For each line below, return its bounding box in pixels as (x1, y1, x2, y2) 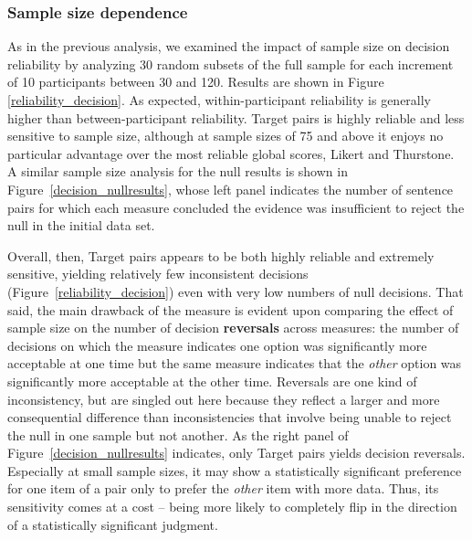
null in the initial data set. (7, 216, 155, 235)
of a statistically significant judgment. (7, 514, 218, 534)
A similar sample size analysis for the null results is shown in (7, 162, 348, 181)
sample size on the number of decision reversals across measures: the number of (7, 318, 459, 337)
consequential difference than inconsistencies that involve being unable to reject (7, 408, 452, 427)
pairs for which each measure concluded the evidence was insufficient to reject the (7, 197, 465, 217)
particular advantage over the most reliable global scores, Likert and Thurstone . (7, 143, 455, 163)
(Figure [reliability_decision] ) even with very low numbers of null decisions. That (7, 281, 464, 301)
